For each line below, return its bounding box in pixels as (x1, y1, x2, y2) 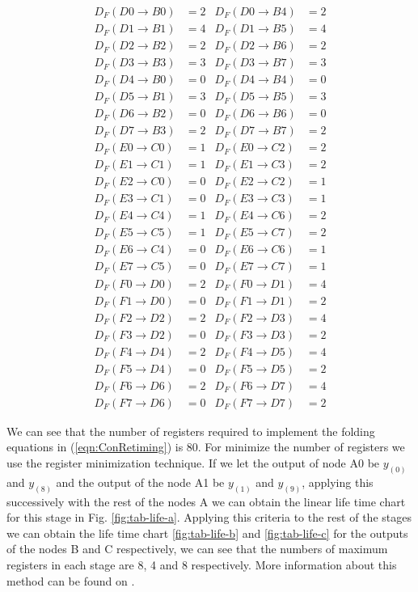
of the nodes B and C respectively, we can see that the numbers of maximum (6, 540, 388, 557)
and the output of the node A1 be (56, 473, 225, 490)
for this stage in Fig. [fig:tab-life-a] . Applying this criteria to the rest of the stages (6, 509, 412, 526)
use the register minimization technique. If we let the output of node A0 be (6, 454, 380, 471)
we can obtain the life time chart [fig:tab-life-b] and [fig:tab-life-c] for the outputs (6, 524, 408, 541)
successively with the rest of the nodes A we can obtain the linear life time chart (6, 493, 406, 510)
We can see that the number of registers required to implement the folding (6, 422, 375, 439)
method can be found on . (6, 572, 135, 589)
